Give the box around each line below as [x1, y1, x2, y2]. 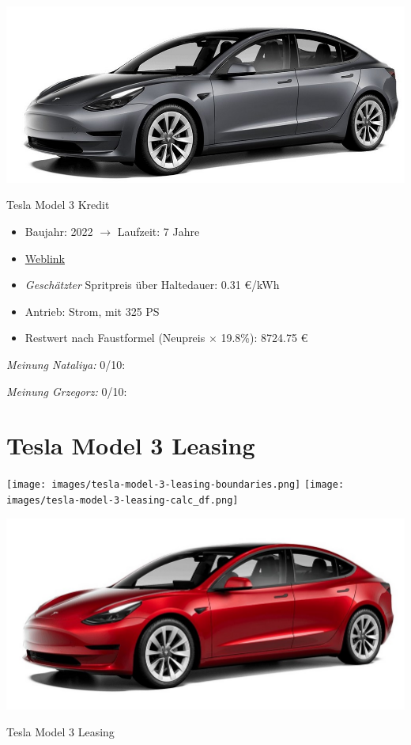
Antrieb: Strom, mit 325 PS [25, 302, 160, 319]
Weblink [25, 249, 65, 266]
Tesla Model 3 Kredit [6, 196, 110, 213]
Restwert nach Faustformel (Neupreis [25, 329, 205, 346]
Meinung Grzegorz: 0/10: [6, 382, 127, 399]
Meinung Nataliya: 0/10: [6, 355, 126, 372]
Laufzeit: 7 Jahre [117, 222, 200, 239]
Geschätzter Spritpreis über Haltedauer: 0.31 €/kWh [25, 276, 280, 293]
